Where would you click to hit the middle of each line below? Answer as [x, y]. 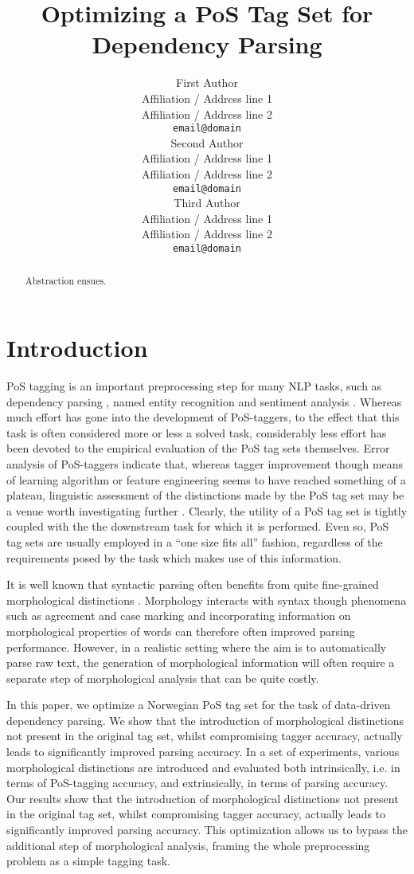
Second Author [207, 142]
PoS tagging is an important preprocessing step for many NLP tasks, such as [194, 386]
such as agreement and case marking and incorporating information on [179, 615]
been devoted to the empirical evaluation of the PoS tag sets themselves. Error [198, 448]
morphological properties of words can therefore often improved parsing [181, 631]
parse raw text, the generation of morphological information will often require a [201, 662]
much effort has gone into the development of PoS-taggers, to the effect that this [203, 417]
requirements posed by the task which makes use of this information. [174, 557]
